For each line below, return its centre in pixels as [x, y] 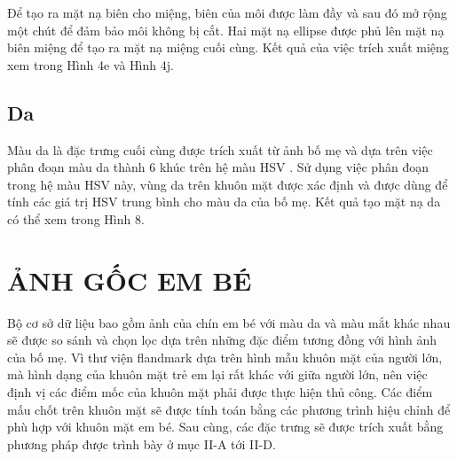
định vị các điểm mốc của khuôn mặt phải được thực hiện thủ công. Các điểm [220, 392]
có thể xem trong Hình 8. [76, 218]
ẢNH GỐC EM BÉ [130, 280]
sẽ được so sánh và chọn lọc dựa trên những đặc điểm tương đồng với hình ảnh [222, 340]
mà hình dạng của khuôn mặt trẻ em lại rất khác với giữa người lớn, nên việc [217, 374]
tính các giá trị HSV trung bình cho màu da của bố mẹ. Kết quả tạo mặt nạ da [224, 202]
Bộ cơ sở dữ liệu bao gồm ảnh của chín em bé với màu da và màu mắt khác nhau [229, 322]
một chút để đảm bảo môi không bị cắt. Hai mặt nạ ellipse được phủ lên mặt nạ [226, 30]
